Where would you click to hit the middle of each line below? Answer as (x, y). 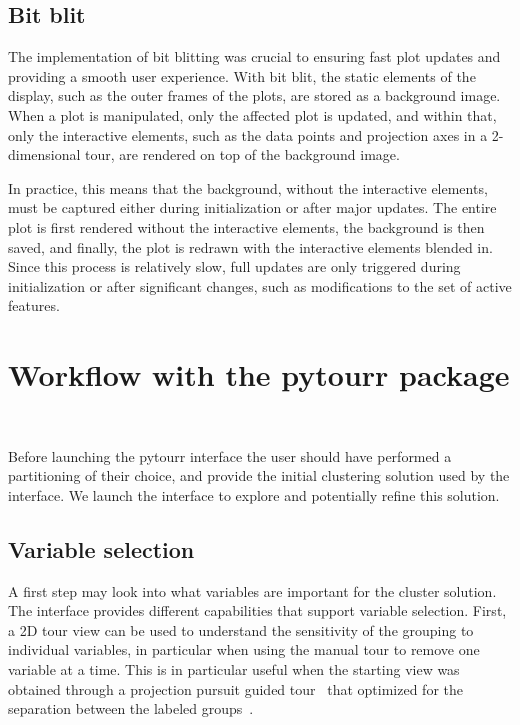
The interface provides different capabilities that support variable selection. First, (257, 610)
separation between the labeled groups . (131, 708)
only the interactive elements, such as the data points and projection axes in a (248, 134)
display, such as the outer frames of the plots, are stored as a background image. (254, 95)
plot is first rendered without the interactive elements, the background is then (246, 226)
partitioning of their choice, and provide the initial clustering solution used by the (259, 475)
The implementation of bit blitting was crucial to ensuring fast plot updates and (254, 56)
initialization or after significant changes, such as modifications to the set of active (260, 285)
